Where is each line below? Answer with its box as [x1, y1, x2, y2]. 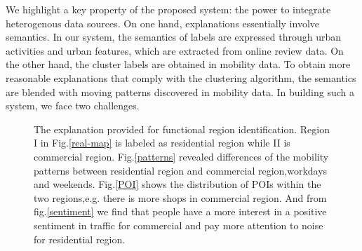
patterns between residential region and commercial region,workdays [34, 163, 328, 177]
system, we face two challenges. [6, 98, 140, 113]
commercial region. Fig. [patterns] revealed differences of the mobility [34, 149, 329, 163]
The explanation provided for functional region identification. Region [34, 121, 330, 136]
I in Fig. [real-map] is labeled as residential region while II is [34, 135, 290, 150]
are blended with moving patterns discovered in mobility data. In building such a [6, 84, 354, 99]
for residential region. [34, 231, 126, 246]
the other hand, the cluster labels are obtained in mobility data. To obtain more [6, 57, 351, 72]
